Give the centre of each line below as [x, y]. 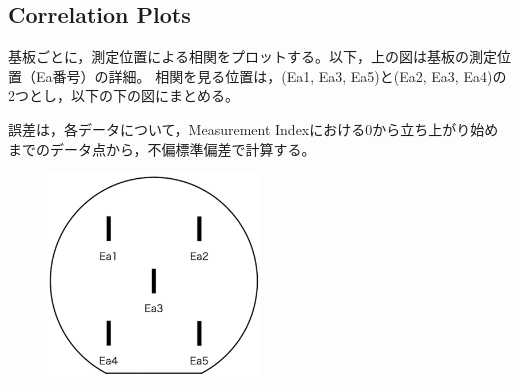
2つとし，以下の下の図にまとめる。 [123, 95]
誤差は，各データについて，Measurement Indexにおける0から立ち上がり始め [253, 128]
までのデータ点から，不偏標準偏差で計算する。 [162, 148]
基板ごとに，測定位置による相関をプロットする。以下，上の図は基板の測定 [252, 56]
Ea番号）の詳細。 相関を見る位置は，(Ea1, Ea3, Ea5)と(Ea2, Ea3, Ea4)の [271, 75]
